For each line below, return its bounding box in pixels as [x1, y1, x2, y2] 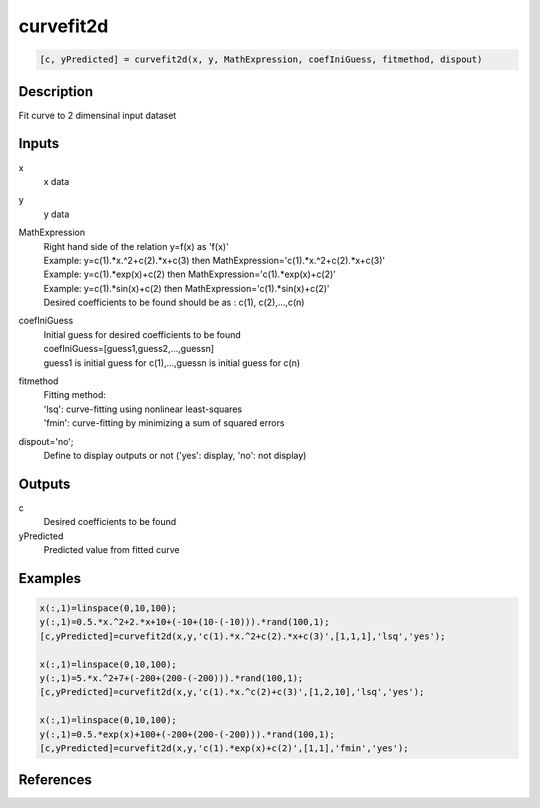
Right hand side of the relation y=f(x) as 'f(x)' [43, 240, 229, 252]
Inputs [18, 135, 60, 152]
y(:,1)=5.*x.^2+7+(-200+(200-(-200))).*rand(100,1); [39, 673, 304, 684]
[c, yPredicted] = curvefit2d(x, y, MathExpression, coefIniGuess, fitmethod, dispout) [39, 54, 483, 65]
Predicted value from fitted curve [43, 544, 180, 556]
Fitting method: [43, 389, 107, 401]
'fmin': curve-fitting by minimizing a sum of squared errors [43, 417, 285, 429]
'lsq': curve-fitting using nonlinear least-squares [43, 403, 243, 415]
